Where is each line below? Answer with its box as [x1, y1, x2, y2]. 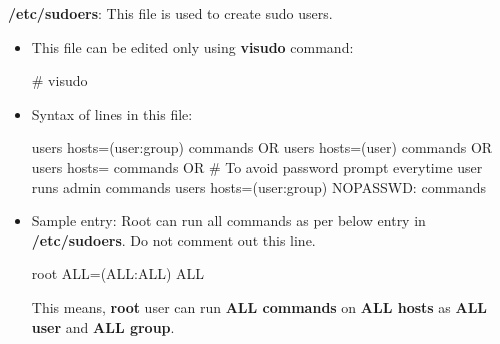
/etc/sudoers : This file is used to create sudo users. [8, 3, 333, 23]
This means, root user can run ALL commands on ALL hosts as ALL [31, 296, 488, 317]
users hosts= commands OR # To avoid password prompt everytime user [31, 156, 483, 177]
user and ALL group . [31, 316, 175, 337]
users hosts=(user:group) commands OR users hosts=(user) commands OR [31, 137, 493, 158]
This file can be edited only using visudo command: [31, 36, 354, 57]
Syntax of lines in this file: [31, 103, 193, 124]
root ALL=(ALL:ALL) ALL [31, 263, 205, 284]
